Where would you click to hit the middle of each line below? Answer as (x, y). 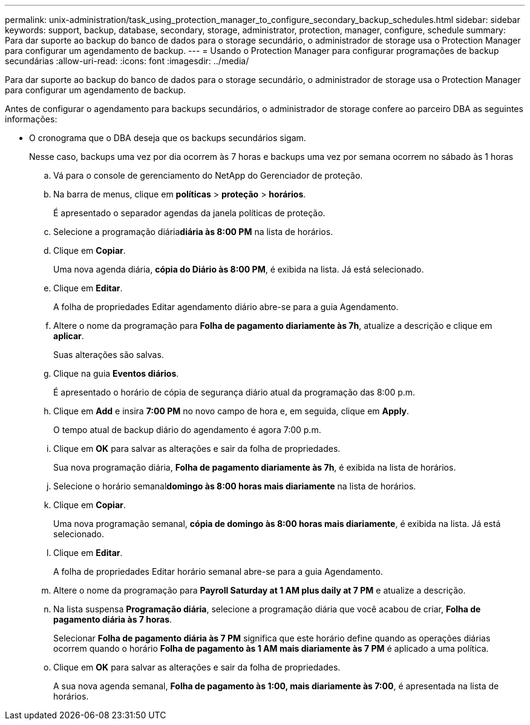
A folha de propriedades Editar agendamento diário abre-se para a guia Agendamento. (226, 307)
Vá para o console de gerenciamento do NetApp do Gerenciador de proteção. (208, 175)
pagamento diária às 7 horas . (113, 619)
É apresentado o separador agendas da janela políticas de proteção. (189, 213)
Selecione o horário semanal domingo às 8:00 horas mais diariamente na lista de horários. (235, 486)
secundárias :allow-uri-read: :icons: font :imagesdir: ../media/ (127, 61)
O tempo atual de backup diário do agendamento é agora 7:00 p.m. (187, 430)
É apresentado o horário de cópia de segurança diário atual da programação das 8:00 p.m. (234, 392)
